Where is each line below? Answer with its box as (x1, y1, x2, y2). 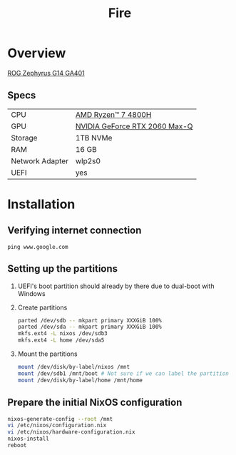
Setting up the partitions (7, 262, 118, 275)
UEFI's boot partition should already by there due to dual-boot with (17, 282, 215, 290)
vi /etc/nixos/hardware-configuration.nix (7, 429, 135, 436)
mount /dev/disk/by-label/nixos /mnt (17, 364, 130, 371)
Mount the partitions (17, 349, 78, 358)
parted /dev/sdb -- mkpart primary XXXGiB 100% (17, 317, 162, 324)
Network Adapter (11, 155, 69, 165)
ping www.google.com (7, 243, 69, 250)
